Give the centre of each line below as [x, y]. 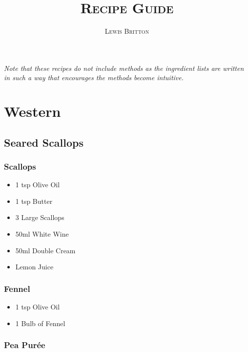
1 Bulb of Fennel [40, 323]
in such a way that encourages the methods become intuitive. [94, 77]
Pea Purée [25, 345]
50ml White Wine [42, 234]
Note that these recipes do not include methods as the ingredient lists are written [124, 68]
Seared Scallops [44, 142]
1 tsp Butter [34, 201]
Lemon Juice [34, 267]
